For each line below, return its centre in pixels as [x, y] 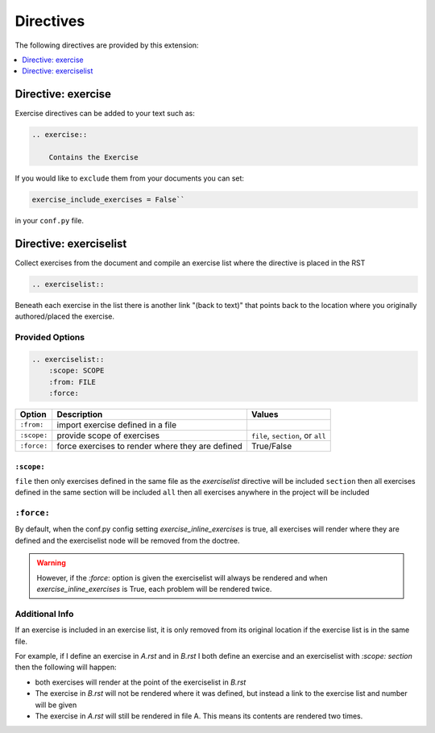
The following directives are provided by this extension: [107, 45]
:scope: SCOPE [77, 371]
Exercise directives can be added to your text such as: [105, 114]
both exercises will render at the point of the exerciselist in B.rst [141, 682]
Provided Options [50, 337]
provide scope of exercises [108, 435]
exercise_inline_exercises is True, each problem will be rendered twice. [154, 589]
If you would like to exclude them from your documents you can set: [130, 178]
